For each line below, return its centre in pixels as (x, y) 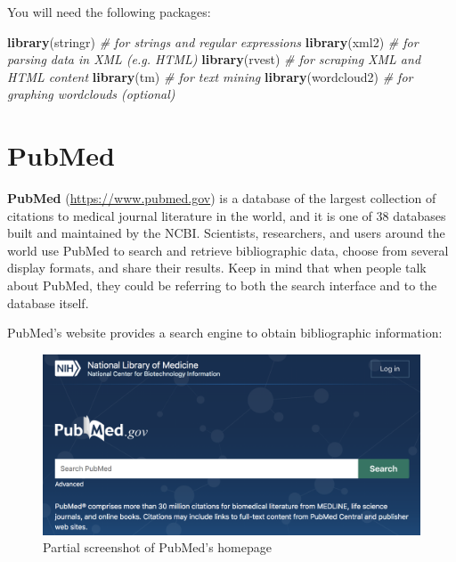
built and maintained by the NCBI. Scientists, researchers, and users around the (226, 233)
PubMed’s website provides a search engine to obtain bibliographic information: (225, 333)
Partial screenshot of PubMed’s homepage (157, 547)
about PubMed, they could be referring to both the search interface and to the (222, 285)
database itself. (48, 302)
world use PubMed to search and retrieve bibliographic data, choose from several (228, 250)
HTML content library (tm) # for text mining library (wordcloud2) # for (210, 76)
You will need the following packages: (109, 12)
